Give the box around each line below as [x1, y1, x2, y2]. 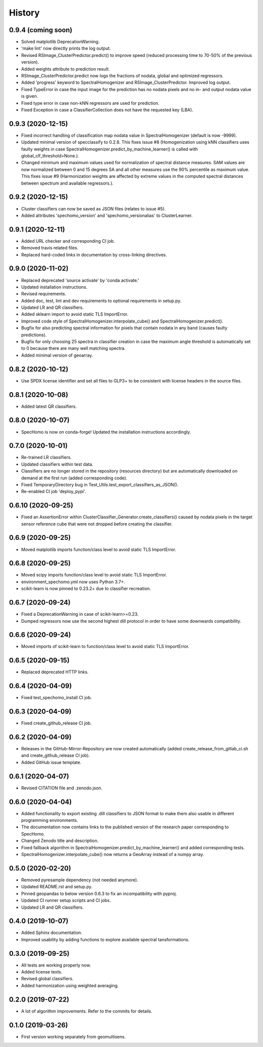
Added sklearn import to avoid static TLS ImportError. [21, 311, 129, 317]
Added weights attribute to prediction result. [21, 66, 110, 72]
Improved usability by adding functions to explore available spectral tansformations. [21, 936, 189, 942]
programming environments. [21, 818, 78, 823]
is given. [21, 93, 38, 99]
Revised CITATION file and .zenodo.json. [21, 785, 102, 791]
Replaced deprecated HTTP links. [21, 669, 89, 675]
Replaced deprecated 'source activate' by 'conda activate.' [21, 277, 139, 283]
